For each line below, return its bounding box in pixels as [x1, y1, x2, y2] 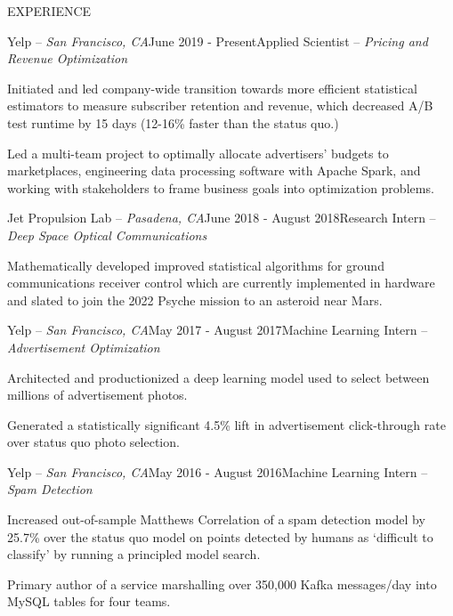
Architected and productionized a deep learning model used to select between [7, 368, 430, 386]
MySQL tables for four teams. [7, 592, 171, 611]
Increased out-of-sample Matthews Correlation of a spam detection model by [7, 510, 425, 529]
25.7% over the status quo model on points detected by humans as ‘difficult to [7, 527, 433, 546]
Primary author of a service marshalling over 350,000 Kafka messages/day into [7, 574, 437, 593]
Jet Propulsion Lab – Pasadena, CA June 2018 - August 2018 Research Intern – [7, 208, 436, 227]
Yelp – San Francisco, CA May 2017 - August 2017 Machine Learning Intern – [7, 320, 428, 339]
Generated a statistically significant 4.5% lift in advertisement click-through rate [7, 415, 446, 434]
